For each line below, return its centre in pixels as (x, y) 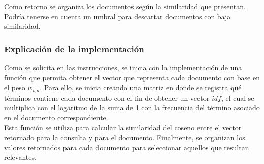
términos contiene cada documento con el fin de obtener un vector (107, 97)
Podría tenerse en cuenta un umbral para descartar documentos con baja (118, 16)
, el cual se (238, 97)
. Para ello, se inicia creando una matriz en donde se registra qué (141, 87)
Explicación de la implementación (74, 48)
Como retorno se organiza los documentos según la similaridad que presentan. (125, 6)
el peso (15, 87)
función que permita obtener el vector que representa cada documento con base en (132, 77)
